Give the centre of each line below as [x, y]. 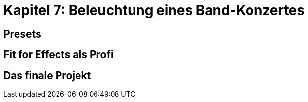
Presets [22, 34]
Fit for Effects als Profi [58, 55]
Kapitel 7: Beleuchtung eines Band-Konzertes [154, 10]
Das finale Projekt [47, 75]
